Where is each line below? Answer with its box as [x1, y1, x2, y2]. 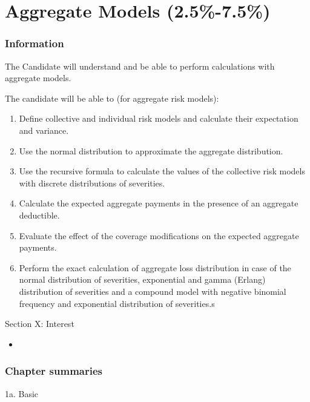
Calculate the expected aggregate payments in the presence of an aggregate [19, 197, 298, 209]
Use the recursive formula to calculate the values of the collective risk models [19, 165, 305, 177]
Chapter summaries [5, 363, 102, 378]
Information [5, 36, 64, 51]
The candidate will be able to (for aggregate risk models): [5, 91, 219, 104]
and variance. [19, 124, 69, 136]
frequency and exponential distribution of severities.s [19, 297, 215, 309]
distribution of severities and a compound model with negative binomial [19, 285, 286, 297]
